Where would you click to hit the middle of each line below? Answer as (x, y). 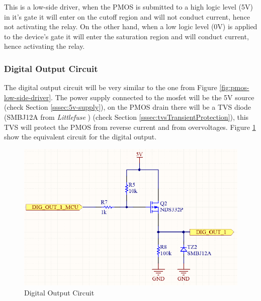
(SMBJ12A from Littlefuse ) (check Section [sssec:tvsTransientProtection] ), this (126, 117)
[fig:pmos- (234, 87)
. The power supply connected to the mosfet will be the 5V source (153, 97)
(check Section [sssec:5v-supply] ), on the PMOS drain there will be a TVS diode (128, 107)
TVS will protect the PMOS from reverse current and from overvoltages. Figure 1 (130, 127)
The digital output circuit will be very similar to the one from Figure (111, 87)
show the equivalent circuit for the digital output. (80, 137)
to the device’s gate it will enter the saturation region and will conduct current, (126, 36)
